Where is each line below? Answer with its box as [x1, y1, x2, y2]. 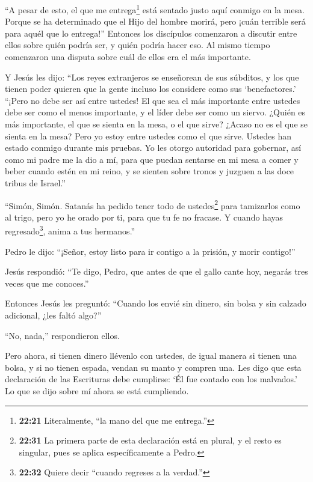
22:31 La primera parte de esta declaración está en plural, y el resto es [19, 434, 282, 447]
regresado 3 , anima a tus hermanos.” [5, 223, 135, 237]
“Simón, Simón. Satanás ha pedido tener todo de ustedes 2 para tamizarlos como [5, 197, 300, 212]
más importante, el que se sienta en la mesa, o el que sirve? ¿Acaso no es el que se [5, 118, 308, 130]
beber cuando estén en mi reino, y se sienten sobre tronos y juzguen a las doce [5, 165, 294, 177]
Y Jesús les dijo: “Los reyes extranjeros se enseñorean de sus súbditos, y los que [5, 70, 299, 83]
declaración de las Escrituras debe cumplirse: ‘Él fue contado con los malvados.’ [5, 373, 297, 385]
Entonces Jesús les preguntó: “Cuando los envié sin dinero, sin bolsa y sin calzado [5, 297, 306, 310]
